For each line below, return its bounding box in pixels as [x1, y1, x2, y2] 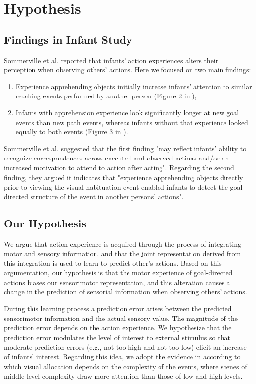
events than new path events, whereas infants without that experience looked [15, 117, 248, 127]
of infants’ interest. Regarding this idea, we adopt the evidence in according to [4, 352, 241, 362]
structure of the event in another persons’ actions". [30, 191, 184, 201]
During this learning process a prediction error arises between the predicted [4, 303, 232, 314]
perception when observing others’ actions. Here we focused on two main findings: [4, 64, 251, 75]
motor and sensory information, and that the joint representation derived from [4, 248, 241, 258]
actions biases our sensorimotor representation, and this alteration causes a [4, 277, 230, 287]
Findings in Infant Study [4, 32, 132, 47]
